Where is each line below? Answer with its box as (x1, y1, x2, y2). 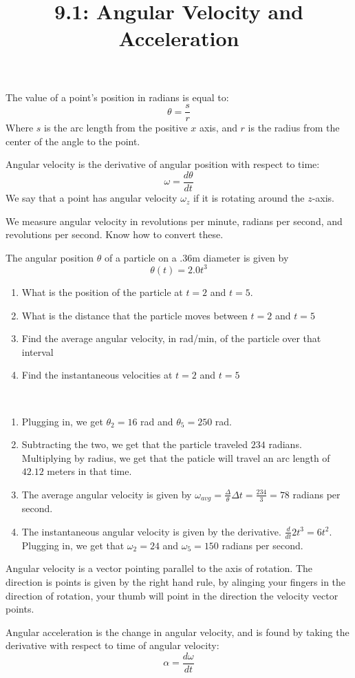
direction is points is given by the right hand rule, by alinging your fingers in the (6, 574, 346, 589)
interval (21, 344, 54, 359)
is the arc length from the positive (44, 120, 188, 135)
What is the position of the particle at (21, 284, 183, 299)
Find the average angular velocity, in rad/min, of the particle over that (21, 331, 321, 346)
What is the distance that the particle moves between (21, 308, 248, 322)
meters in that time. (47, 464, 132, 478)
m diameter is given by (192, 250, 289, 264)
